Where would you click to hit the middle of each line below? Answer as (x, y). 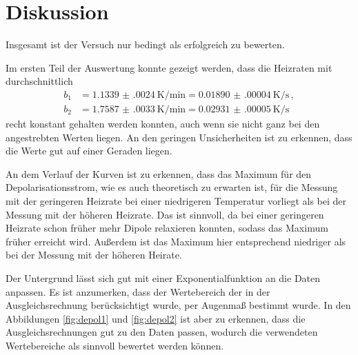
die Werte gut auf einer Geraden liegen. (89, 151)
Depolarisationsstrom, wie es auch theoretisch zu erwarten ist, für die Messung (172, 187)
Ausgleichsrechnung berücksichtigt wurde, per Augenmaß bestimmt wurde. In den (178, 305)
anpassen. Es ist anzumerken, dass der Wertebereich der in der (138, 291)
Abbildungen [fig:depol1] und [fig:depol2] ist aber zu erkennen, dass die (156, 318)
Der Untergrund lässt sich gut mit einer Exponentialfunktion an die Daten (163, 277)
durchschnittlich (39, 81)
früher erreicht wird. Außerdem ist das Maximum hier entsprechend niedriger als (176, 241)
